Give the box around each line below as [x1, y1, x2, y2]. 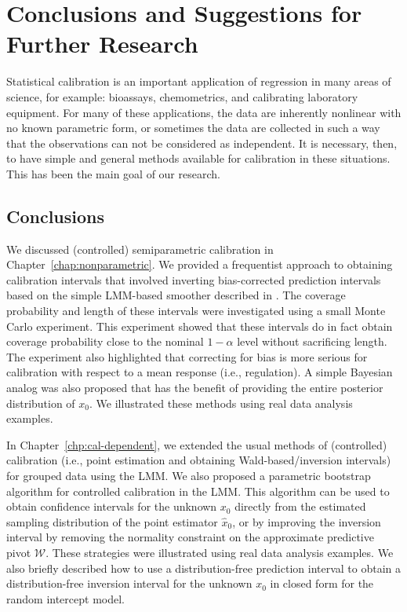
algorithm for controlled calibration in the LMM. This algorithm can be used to [6, 482, 390, 499]
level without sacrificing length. [237, 333, 387, 350]
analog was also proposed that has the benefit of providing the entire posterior [6, 379, 383, 396]
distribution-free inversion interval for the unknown [6, 575, 253, 592]
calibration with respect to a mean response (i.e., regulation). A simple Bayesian [6, 364, 393, 380]
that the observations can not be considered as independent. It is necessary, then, [6, 134, 398, 151]
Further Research [6, 27, 198, 60]
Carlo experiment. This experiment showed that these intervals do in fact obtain [6, 317, 393, 334]
